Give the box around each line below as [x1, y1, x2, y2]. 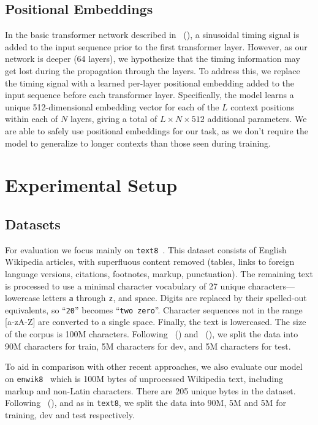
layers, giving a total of [70, 112, 157, 125]
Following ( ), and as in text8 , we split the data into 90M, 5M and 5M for [5, 396, 286, 409]
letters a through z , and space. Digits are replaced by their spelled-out [42, 291, 307, 304]
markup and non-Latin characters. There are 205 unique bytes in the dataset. [5, 384, 296, 397]
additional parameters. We [207, 112, 307, 125]
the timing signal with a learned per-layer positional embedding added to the [5, 76, 295, 89]
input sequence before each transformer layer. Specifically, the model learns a [5, 88, 294, 101]
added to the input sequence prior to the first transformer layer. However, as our [5, 40, 308, 53]
